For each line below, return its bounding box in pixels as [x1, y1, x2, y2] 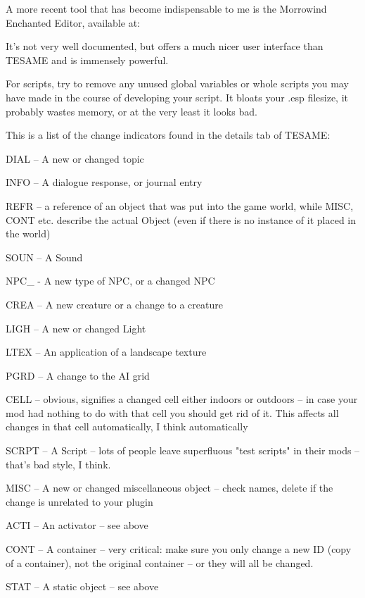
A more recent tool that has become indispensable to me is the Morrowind [6, 1, 327, 15]
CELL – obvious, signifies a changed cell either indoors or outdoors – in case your [6, 392, 358, 406]
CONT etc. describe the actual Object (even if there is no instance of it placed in [6, 212, 357, 227]
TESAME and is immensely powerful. [6, 52, 169, 67]
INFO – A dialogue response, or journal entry [6, 175, 203, 189]
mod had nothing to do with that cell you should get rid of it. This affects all [6, 405, 339, 420]
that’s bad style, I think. [6, 456, 111, 471]
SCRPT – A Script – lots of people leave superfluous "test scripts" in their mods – [6, 443, 360, 458]
